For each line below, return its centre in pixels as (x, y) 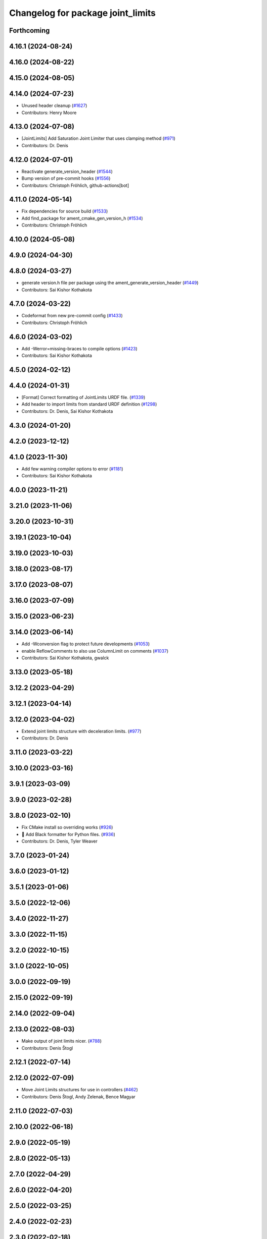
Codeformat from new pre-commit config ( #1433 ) (72, 316)
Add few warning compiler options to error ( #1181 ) (72, 469)
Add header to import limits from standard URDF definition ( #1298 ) (89, 404)
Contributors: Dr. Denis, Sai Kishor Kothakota (67, 411)
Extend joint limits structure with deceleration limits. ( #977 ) (82, 731)
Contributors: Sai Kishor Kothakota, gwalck (65, 658)
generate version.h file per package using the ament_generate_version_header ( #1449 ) (110, 283)
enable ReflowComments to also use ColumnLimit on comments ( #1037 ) (95, 651)
